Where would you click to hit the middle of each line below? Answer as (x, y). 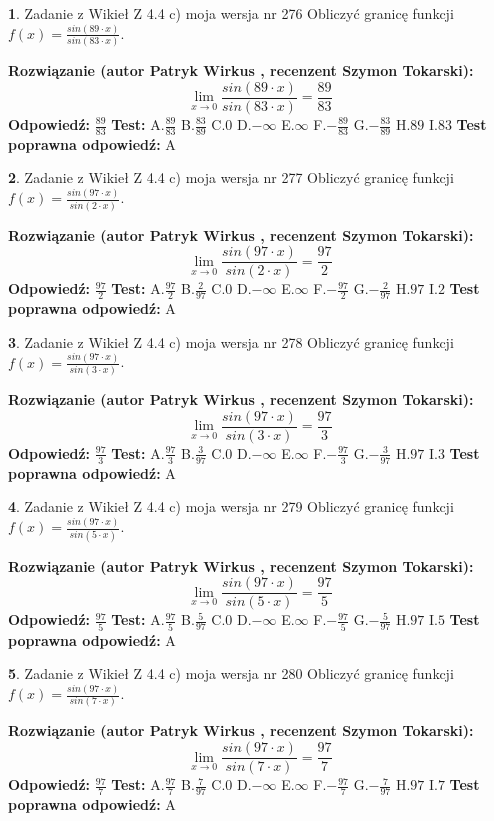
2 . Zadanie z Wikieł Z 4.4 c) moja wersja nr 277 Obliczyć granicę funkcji (231, 177)
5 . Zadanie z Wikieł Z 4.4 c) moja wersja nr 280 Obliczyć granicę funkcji (231, 673)
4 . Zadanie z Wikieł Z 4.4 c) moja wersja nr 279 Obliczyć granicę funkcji (231, 506)
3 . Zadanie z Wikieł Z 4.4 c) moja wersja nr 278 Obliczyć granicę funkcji (231, 341)
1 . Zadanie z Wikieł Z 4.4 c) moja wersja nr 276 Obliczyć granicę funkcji (231, 13)
